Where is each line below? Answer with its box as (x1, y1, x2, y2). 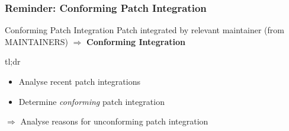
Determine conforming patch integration (18, 95, 165, 107)
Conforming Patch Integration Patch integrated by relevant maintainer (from (5, 24, 284, 36)
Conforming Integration (86, 35, 185, 47)
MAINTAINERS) (5, 35, 68, 47)
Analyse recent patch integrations (18, 75, 140, 87)
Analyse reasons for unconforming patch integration (20, 115, 208, 127)
